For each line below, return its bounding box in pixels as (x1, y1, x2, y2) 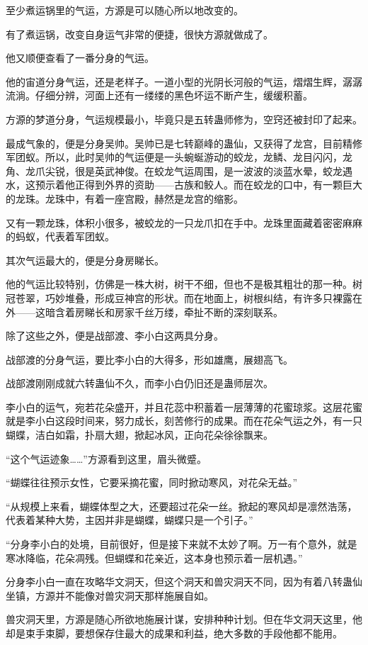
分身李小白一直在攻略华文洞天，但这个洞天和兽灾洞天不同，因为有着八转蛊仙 (6, 574, 362, 589)
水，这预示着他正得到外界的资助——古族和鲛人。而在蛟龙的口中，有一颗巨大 (6, 177, 362, 192)
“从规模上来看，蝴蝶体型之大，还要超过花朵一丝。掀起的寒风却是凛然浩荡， (6, 498, 357, 513)
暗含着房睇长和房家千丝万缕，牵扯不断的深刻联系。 (45, 304, 283, 319)
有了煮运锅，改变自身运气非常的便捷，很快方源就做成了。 (6, 26, 273, 41)
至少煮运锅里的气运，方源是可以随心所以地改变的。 (6, 3, 243, 17)
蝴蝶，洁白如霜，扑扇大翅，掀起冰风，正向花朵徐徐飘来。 (6, 427, 273, 442)
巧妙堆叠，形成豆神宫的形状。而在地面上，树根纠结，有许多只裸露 (45, 290, 352, 305)
